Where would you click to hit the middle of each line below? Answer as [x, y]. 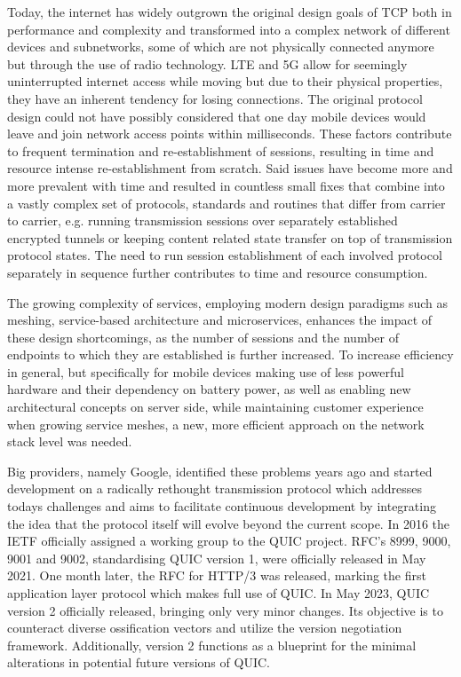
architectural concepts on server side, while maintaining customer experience [215, 407]
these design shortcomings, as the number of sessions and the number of [203, 337]
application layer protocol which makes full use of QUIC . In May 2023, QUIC [219, 593]
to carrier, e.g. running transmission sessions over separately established [203, 220]
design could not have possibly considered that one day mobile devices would [217, 116]
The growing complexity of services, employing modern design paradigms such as [228, 302]
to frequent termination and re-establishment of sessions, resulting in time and [221, 150]
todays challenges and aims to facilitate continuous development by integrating [222, 506]
